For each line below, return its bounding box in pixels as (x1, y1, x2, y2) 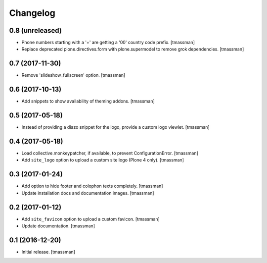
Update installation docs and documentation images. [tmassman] (21, 190, 154, 196)
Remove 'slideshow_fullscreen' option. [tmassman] (21, 72, 126, 78)
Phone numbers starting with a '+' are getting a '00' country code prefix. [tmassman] (21, 40, 195, 46)
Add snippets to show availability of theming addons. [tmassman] (21, 98, 155, 104)
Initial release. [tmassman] (21, 249, 75, 255)
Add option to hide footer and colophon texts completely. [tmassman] (21, 183, 163, 189)
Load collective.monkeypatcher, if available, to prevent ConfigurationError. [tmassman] (21, 150, 199, 156)
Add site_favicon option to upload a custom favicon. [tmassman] (21, 216, 160, 222)
